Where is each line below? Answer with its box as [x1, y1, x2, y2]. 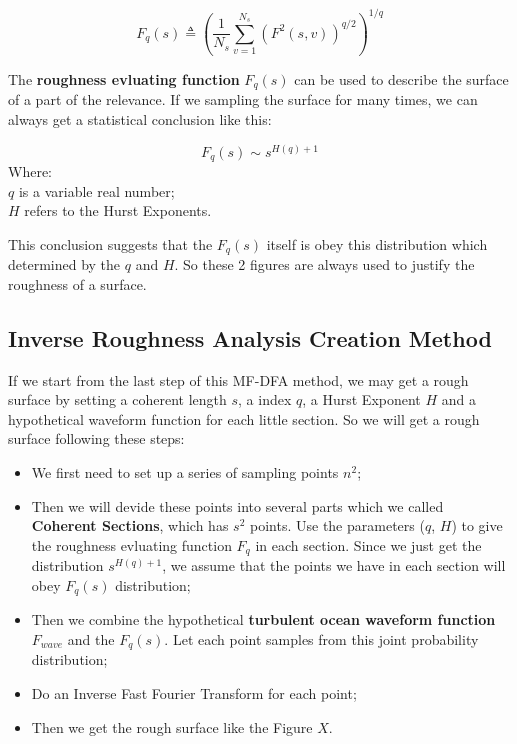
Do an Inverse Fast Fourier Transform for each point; [31, 683, 357, 703]
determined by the [8, 254, 121, 275]
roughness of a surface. [8, 273, 147, 294]
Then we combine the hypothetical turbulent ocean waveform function [31, 609, 496, 630]
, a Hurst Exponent [302, 389, 421, 410]
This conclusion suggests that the [8, 233, 213, 254]
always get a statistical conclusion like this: [8, 109, 272, 130]
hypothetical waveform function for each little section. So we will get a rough [8, 408, 480, 429]
